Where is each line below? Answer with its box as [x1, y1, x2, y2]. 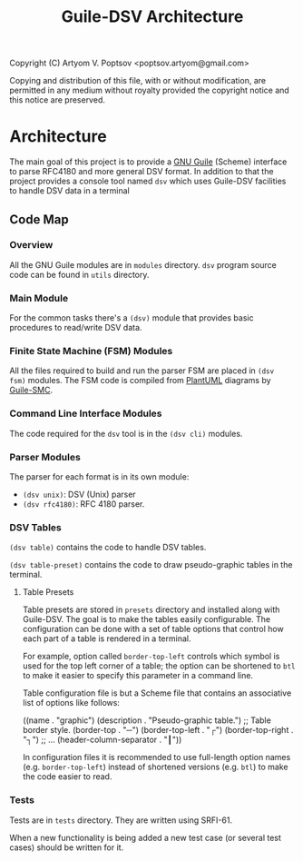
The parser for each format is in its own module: [9, 471, 190, 482]
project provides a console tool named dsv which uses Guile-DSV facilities [9, 175, 287, 187]
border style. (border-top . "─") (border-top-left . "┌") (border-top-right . [22, 725, 294, 736]
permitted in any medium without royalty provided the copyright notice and [9, 84, 290, 96]
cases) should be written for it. [9, 842, 124, 853]
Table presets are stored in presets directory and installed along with [22, 604, 280, 615]
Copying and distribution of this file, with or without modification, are [9, 75, 266, 86]
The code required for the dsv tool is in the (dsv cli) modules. [9, 428, 243, 439]
